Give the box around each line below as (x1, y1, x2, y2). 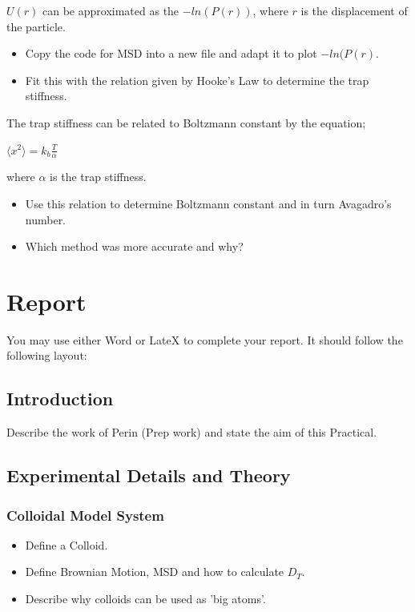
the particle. (6, 18, 66, 34)
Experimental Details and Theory (6, 463, 291, 488)
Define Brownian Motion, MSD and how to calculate (25, 563, 284, 580)
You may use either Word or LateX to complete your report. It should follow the (6, 331, 403, 348)
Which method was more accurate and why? (25, 238, 244, 255)
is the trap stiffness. (50, 168, 147, 185)
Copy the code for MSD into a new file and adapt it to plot (25, 45, 317, 62)
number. (25, 211, 66, 227)
